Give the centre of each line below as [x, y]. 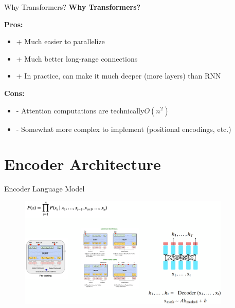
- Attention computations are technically [80, 110]
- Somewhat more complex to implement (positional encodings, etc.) [124, 129]
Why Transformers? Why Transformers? [73, 7]
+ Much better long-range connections [77, 58]
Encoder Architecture [83, 164]
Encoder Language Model [44, 189]
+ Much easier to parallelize [60, 41]
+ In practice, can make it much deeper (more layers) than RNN [119, 76]
